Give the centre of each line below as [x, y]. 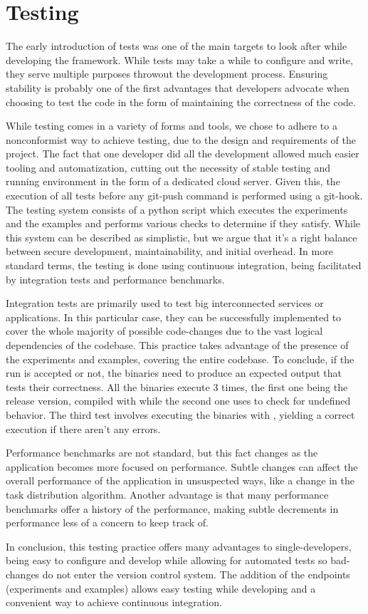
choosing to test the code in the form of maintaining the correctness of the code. [181, 102]
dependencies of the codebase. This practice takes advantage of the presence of [177, 345]
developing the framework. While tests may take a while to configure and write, [179, 59]
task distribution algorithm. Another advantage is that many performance [167, 494]
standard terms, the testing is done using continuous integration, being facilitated [184, 265]
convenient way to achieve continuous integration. [114, 602]
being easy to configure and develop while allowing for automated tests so [167, 560]
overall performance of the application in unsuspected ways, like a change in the [180, 480]
